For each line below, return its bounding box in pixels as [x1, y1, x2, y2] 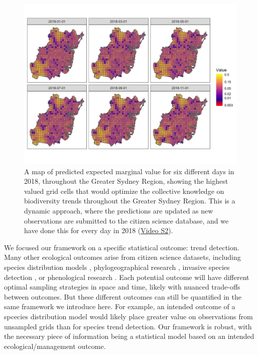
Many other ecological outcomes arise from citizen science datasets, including [4, 252, 241, 262]
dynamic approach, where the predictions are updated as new [24, 205, 213, 216]
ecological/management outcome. [4, 340, 106, 351]
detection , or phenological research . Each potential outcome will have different [4, 271, 249, 282]
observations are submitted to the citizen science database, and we [24, 215, 229, 226]
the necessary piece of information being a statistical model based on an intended [4, 331, 254, 341]
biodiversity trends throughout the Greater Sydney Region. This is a [24, 195, 235, 206]
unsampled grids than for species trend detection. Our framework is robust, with [4, 321, 252, 331]
